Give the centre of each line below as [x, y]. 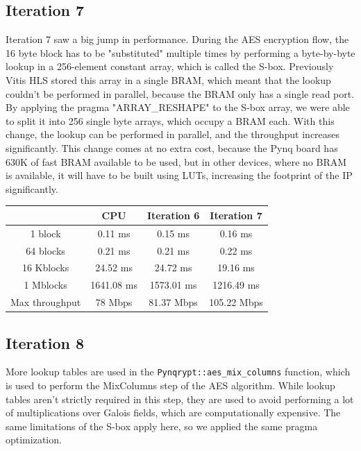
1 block [45, 233]
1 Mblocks [45, 285]
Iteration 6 [173, 215]
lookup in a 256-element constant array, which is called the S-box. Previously [170, 66]
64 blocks [45, 250]
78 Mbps [114, 302]
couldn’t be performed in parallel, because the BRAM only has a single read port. [180, 93]
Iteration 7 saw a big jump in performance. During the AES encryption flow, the [177, 39]
